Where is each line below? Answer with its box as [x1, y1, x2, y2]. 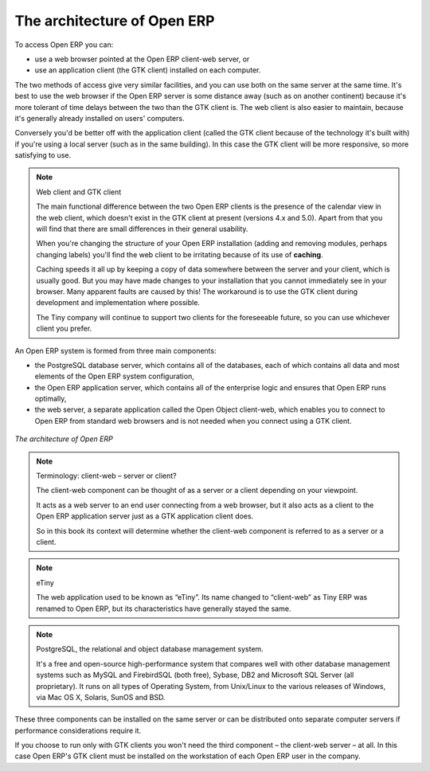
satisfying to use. [14, 151, 72, 160]
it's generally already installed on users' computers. [14, 113, 185, 123]
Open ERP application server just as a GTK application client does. [36, 511, 254, 521]
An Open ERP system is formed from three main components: [14, 346, 217, 355]
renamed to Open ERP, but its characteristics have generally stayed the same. [36, 604, 291, 613]
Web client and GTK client [36, 187, 122, 197]
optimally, [34, 394, 67, 404]
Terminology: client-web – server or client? [36, 471, 177, 481]
